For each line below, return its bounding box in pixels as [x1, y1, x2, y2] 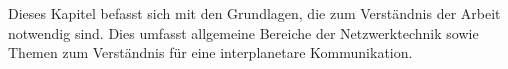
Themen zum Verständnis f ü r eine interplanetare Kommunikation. [8, 42, 413, 63]
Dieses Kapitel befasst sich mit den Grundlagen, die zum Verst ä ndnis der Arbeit [8, 3, 501, 23]
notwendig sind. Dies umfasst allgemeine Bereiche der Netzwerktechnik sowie [8, 22, 479, 43]
